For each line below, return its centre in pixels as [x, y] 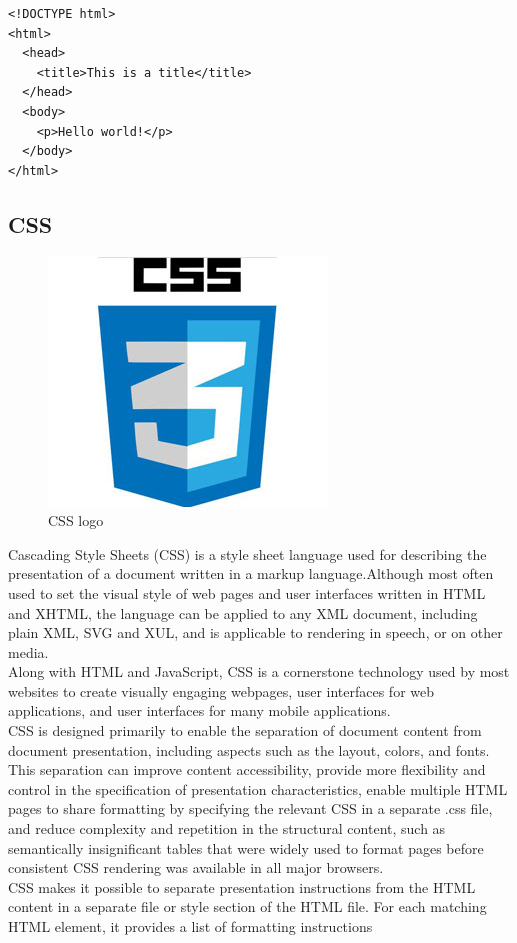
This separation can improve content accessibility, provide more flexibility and [247, 769]
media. [28, 651]
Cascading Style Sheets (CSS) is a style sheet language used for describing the [247, 553]
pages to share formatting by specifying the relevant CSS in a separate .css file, [250, 808]
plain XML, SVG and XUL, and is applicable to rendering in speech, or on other [255, 632]
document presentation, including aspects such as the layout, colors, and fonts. [249, 749]
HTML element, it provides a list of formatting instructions [190, 926]
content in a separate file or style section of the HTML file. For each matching [247, 906]
